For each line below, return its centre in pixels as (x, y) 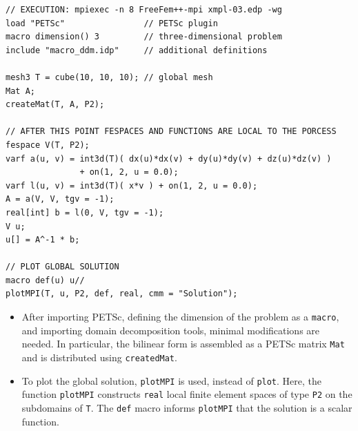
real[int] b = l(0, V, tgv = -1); (85, 212)
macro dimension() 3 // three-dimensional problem (144, 37)
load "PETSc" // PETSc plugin (112, 23)
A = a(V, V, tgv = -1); (60, 199)
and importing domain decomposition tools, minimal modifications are (171, 330)
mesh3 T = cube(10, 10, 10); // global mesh (109, 77)
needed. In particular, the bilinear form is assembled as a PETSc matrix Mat (183, 344)
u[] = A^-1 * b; (43, 240)
